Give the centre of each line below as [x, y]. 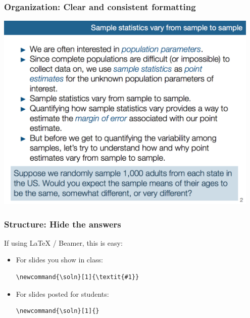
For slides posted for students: [62, 293]
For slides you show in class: [59, 260]
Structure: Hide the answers [63, 224]
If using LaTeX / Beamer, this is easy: [63, 242]
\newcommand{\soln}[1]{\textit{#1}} [78, 277]
